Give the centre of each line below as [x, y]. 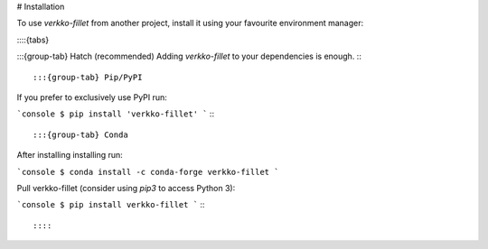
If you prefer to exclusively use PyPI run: [92, 97]
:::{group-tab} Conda [80, 134]
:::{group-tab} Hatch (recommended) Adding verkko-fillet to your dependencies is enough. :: [189, 56]
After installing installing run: [70, 155]
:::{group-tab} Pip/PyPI [88, 77]
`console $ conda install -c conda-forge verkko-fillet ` [148, 172]
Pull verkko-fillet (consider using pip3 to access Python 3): [126, 188]
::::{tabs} [33, 40]
